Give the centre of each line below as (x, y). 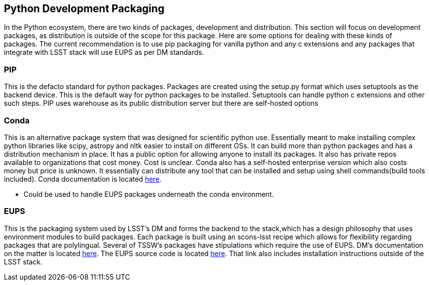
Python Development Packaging (84, 9)
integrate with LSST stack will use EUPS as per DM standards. (104, 52)
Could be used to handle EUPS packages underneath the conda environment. (149, 194)
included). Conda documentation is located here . (83, 179)
